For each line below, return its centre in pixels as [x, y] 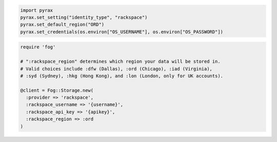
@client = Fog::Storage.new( [57, 90]
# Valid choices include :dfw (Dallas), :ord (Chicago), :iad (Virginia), [116, 69]
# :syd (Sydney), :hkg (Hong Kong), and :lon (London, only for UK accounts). [122, 76]
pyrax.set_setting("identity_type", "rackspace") [84, 17]
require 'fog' [38, 47]
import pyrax [37, 10]
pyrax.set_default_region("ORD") [62, 25]
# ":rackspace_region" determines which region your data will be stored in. [120, 61]
